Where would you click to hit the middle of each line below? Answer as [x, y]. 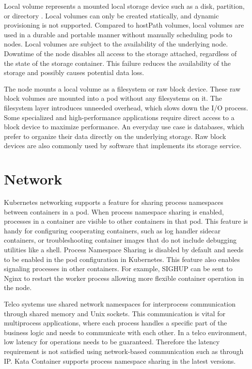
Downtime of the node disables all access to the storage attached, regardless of [120, 53]
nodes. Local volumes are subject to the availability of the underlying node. [116, 44]
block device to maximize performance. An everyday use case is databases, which [124, 127]
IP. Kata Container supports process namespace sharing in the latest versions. [120, 361]
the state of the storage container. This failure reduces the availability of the [117, 63]
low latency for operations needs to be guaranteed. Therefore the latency [112, 342]
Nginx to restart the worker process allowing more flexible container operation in [124, 278]
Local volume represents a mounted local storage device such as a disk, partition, [124, 6]
